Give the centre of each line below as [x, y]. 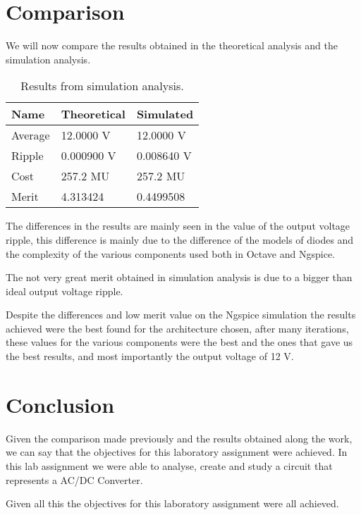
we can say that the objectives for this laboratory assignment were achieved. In [177, 452]
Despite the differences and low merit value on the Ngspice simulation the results [181, 315]
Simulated [165, 114]
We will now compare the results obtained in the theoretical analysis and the [172, 45]
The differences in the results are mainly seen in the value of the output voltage [178, 226]
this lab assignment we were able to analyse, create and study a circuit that [169, 465]
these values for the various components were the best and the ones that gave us [179, 342]
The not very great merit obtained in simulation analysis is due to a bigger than [179, 277]
